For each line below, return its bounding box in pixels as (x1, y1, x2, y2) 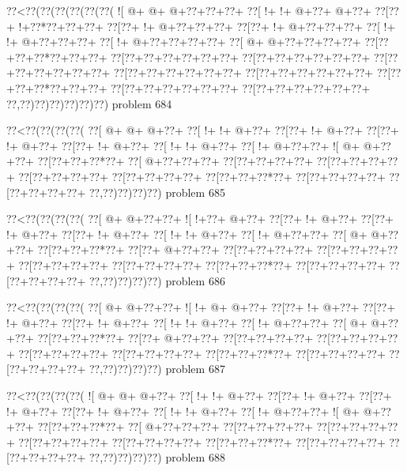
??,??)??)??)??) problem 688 (89, 449, 225, 465)
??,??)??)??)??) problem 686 (89, 272, 225, 288)
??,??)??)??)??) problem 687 (89, 360, 225, 377)
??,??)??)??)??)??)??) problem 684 (6, 95, 172, 111)
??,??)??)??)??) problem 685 (89, 183, 225, 200)
